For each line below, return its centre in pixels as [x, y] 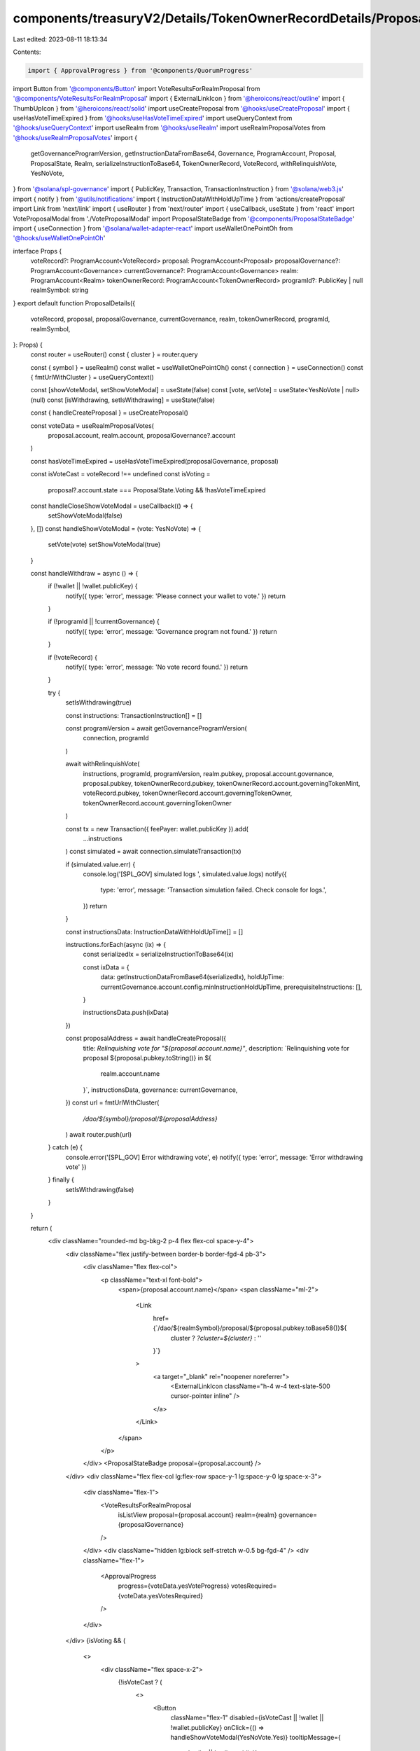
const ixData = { [106, 967]
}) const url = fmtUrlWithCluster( [112, 1102]
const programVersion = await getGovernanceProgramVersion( [156, 728]
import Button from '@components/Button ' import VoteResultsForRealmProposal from [136, 88]
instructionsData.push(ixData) [126, 1013]
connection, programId [116, 738]
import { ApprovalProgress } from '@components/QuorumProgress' [140, 70]
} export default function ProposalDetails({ [74, 303]
